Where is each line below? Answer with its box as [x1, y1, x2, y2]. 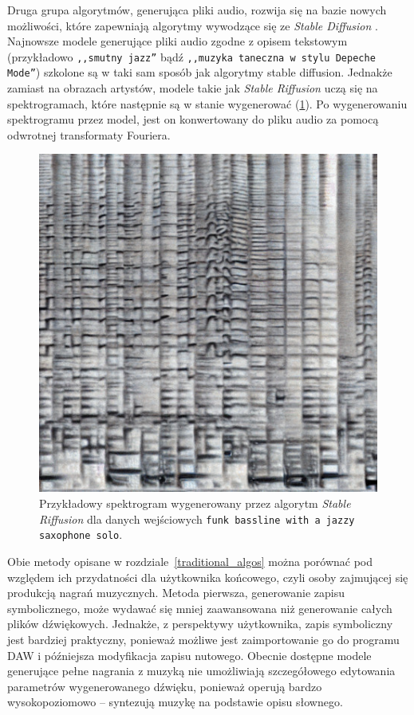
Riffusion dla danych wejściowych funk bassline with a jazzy [39, 510, 355, 527]
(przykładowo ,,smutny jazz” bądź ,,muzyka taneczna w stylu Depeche [7, 48, 376, 65]
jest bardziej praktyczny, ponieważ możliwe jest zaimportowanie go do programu [7, 631, 400, 647]
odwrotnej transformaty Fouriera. [7, 126, 171, 143]
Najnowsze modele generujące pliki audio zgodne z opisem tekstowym [7, 33, 348, 49]
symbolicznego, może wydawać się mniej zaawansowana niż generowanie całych [7, 599, 392, 616]
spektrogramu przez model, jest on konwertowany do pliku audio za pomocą [7, 111, 379, 128]
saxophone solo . [39, 526, 123, 543]
